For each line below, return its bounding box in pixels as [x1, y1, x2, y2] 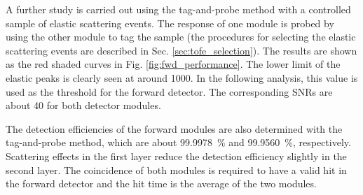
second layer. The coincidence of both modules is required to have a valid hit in [6, 162, 347, 177]
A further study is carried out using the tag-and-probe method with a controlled [6, 2, 351, 16]
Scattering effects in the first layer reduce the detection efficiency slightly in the [6, 148, 347, 163]
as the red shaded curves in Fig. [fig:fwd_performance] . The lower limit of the [6, 57, 341, 71]
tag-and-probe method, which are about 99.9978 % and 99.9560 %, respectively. [6, 135, 351, 150]
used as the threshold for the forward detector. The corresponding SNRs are [6, 84, 333, 99]
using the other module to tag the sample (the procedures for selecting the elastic [6, 29, 356, 44]
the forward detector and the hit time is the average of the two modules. [6, 176, 317, 191]
